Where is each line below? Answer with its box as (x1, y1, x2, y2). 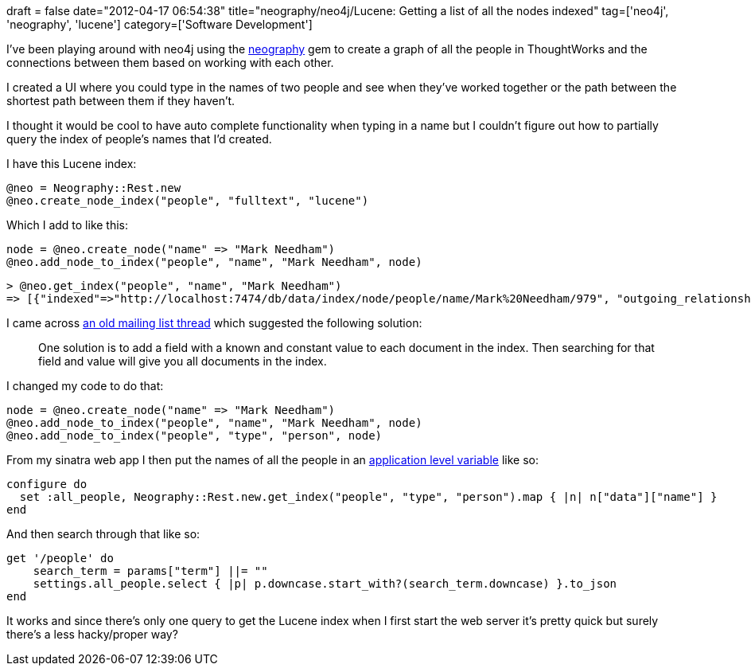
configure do (6, 478, 88, 490)
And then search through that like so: (6, 527, 200, 541)
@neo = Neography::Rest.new (6, 182, 181, 194)
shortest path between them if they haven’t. (6, 94, 235, 107)
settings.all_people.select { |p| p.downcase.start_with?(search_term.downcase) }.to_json (33, 577, 617, 590)
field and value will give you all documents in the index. (38, 354, 327, 368)
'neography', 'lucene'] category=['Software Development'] (6, 18, 313, 31)
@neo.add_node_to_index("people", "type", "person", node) (6, 429, 383, 442)
